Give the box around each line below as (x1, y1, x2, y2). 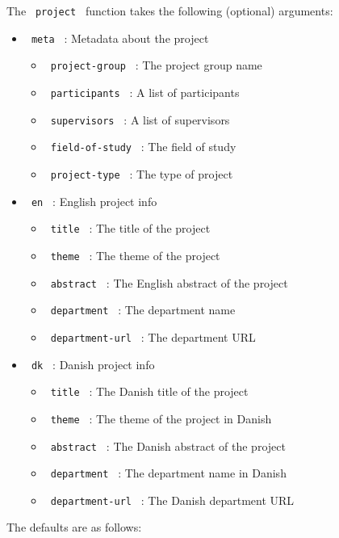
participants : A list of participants (50, 83, 240, 100)
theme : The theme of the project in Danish (50, 410, 272, 427)
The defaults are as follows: (6, 519, 142, 536)
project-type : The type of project (50, 165, 233, 182)
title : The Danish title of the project (50, 383, 249, 400)
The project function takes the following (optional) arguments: (6, 2, 333, 19)
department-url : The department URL (50, 328, 256, 345)
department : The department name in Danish (50, 464, 287, 481)
